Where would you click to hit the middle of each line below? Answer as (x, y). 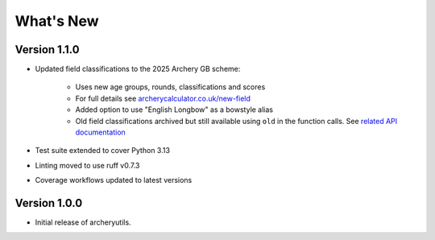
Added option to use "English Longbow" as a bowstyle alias (174, 110)
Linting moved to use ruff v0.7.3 (87, 165)
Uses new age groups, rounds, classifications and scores (170, 87)
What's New (57, 21)
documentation (101, 132)
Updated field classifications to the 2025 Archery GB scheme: (138, 69)
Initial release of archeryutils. (83, 222)
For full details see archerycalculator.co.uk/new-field (163, 98)
